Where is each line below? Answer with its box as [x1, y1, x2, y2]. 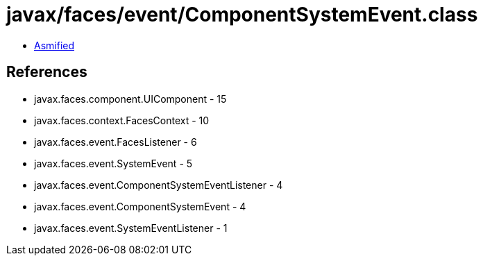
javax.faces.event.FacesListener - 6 [34, 135, 197, 148]
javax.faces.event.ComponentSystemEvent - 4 [34, 200, 246, 212]
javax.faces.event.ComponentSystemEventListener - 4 [34, 178, 283, 191]
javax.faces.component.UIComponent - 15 [34, 92, 227, 105]
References [6, 63, 87, 81]
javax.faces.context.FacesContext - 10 [34, 114, 210, 126]
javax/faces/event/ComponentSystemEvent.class [6, 3, 478, 26]
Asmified [34, 39, 75, 51]
